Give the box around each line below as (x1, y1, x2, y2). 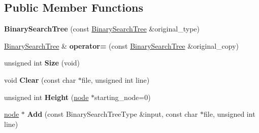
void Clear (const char (4, 74, 76, 85)
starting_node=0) (94, 91, 151, 102)
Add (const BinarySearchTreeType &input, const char (27, 109, 198, 119)
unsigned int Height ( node (4, 91, 89, 102)
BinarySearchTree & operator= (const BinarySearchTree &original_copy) (4, 40, 239, 51)
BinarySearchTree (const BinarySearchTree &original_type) (4, 23, 200, 34)
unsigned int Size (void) (4, 57, 80, 68)
